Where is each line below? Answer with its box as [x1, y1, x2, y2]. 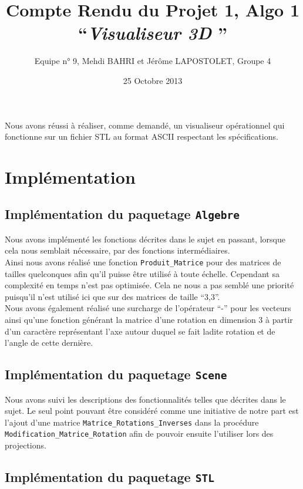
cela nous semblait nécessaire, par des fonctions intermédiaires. [5, 244, 230, 257]
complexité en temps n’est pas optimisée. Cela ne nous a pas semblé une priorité [5, 279, 294, 291]
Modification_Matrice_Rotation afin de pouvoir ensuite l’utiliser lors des [5, 427, 274, 440]
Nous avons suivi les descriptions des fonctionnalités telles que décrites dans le [5, 393, 286, 405]
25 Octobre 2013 [123, 74, 183, 86]
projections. [5, 439, 46, 451]
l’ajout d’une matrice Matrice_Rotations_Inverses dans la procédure [5, 416, 259, 428]
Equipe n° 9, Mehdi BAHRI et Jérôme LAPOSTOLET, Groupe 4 [34, 55, 271, 67]
